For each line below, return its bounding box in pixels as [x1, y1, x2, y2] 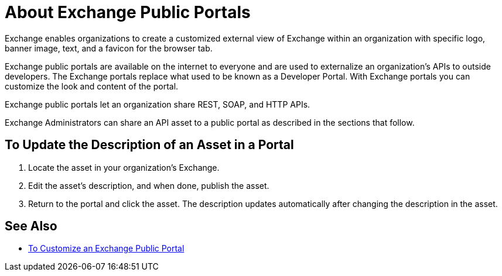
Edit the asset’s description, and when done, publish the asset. [28, 180, 269, 191]
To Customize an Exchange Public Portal [28, 243, 185, 254]
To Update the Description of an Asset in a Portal [5, 137, 294, 153]
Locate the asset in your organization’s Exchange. [28, 162, 220, 172]
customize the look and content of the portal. [5, 81, 179, 91]
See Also [5, 219, 57, 234]
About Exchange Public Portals [5, 2, 251, 22]
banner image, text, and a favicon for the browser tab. [5, 43, 213, 53]
